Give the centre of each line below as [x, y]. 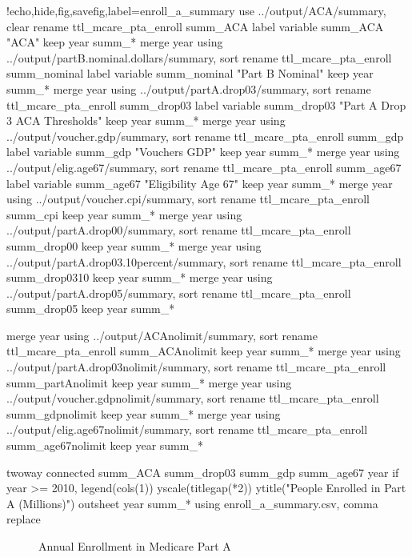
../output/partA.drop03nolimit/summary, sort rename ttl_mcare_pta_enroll [196, 367]
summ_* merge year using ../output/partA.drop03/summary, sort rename [189, 88]
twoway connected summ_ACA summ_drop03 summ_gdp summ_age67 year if [203, 472]
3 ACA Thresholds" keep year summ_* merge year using [146, 120]
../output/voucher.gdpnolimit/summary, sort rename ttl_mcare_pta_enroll [193, 398]
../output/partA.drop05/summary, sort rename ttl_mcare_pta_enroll [179, 293]
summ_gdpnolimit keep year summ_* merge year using [144, 413]
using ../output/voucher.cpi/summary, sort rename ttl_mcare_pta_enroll [188, 199]
